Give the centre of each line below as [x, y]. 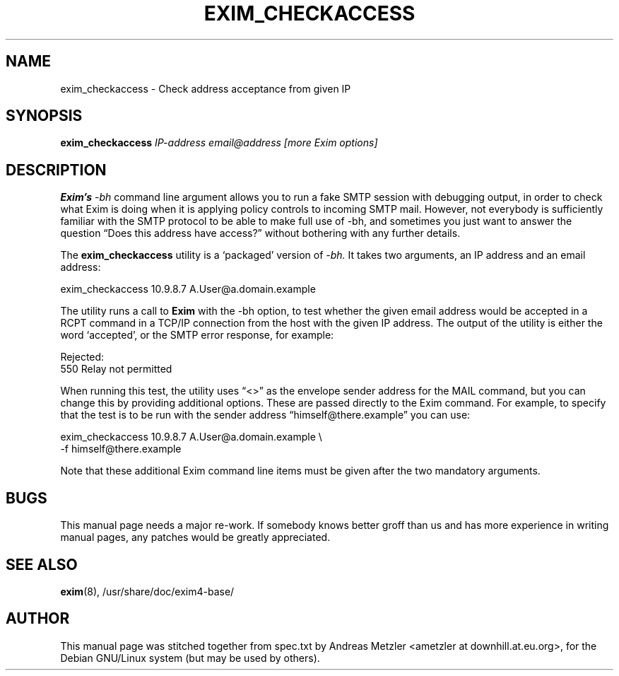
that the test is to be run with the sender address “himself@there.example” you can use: [265, 415]
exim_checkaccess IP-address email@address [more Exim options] [219, 143]
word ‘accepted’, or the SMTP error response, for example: [197, 335]
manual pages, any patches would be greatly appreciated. [195, 537]
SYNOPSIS [44, 116]
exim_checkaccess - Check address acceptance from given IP [206, 88]
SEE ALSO [42, 564]
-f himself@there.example [121, 449]
